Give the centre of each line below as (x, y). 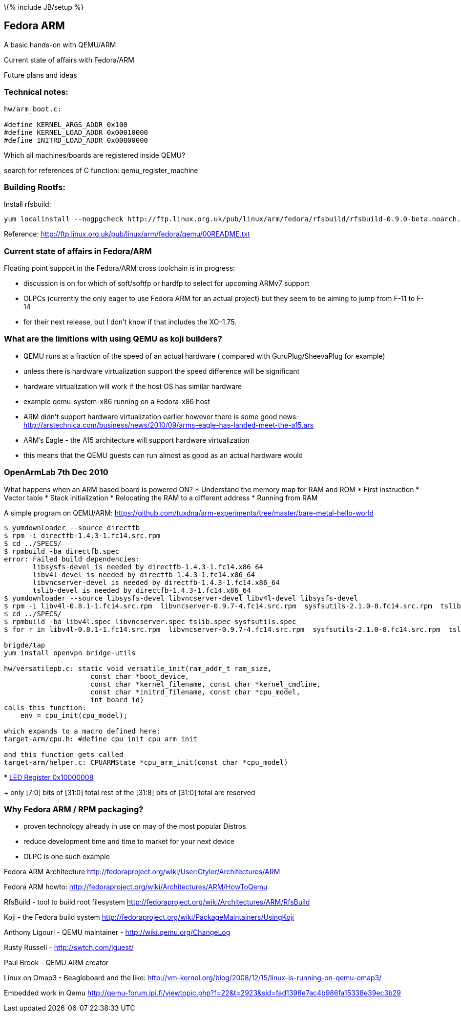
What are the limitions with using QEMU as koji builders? (113, 339)
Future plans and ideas (41, 75)
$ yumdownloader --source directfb (72, 528)
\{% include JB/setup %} (44, 7)
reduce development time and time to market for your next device (129, 842)
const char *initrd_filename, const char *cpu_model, (195, 692)
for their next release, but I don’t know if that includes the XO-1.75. (130, 322)
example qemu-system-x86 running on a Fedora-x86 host (117, 401)
